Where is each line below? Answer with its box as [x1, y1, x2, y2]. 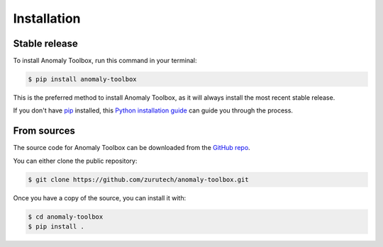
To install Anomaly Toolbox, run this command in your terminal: [13, 57, 197, 65]
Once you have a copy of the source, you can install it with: [13, 193, 187, 202]
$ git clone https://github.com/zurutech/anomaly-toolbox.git [28, 176, 249, 183]
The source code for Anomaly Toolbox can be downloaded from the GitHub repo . [13, 144, 251, 152]
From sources [13, 125, 76, 137]
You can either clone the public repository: [13, 156, 138, 165]
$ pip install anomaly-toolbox [28, 75, 138, 84]
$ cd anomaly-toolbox [28, 212, 104, 221]
